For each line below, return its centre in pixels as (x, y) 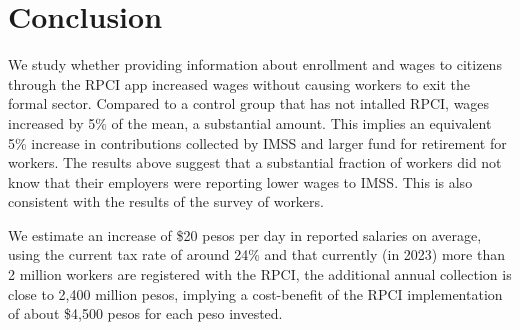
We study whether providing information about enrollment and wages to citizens (255, 64)
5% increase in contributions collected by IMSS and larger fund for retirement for (257, 142)
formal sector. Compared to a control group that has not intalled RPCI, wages (249, 103)
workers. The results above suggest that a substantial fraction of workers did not (255, 162)
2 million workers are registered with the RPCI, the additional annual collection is (260, 274)
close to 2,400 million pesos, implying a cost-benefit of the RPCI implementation (255, 293)
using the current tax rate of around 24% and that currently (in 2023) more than (256, 254)
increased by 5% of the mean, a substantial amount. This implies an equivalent (250, 122)
